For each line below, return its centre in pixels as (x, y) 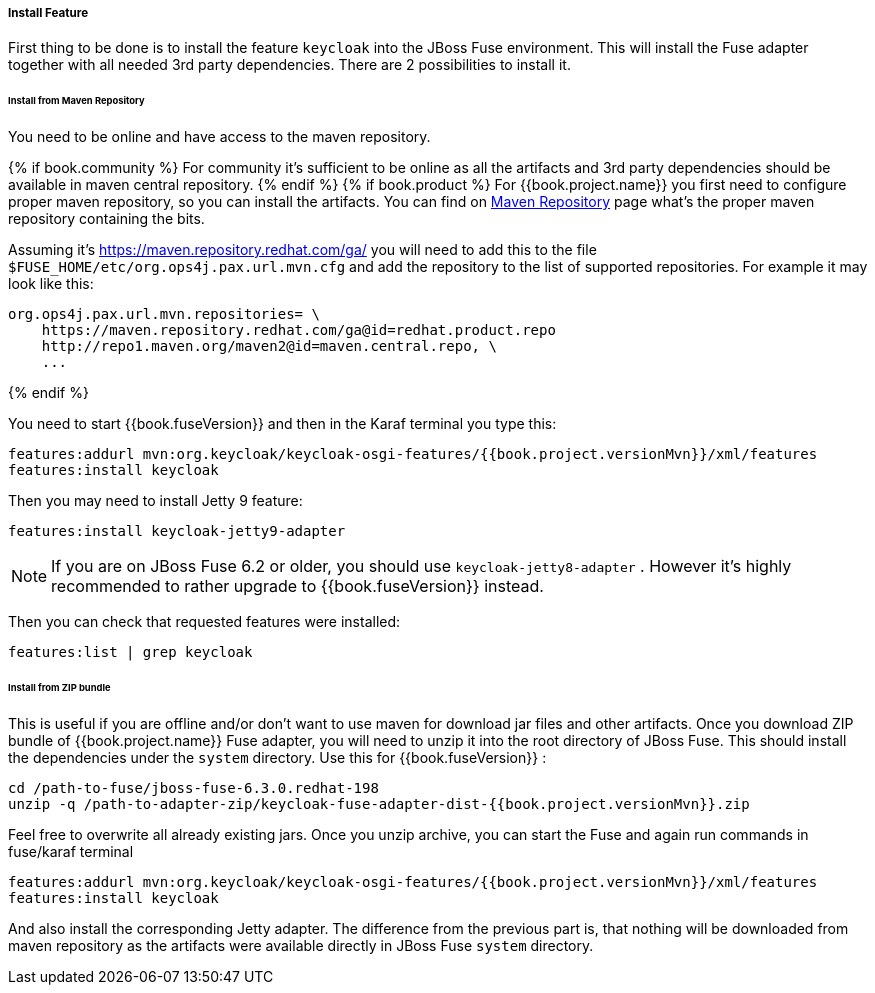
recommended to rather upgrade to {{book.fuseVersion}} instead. (297, 586)
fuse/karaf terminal (71, 851)
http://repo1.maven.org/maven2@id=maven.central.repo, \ (269, 346)
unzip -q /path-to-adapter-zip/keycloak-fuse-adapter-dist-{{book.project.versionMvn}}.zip (379, 803)
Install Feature (48, 13)
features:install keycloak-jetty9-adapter (177, 531)
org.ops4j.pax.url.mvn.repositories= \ (164, 314)
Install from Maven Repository (76, 101)
